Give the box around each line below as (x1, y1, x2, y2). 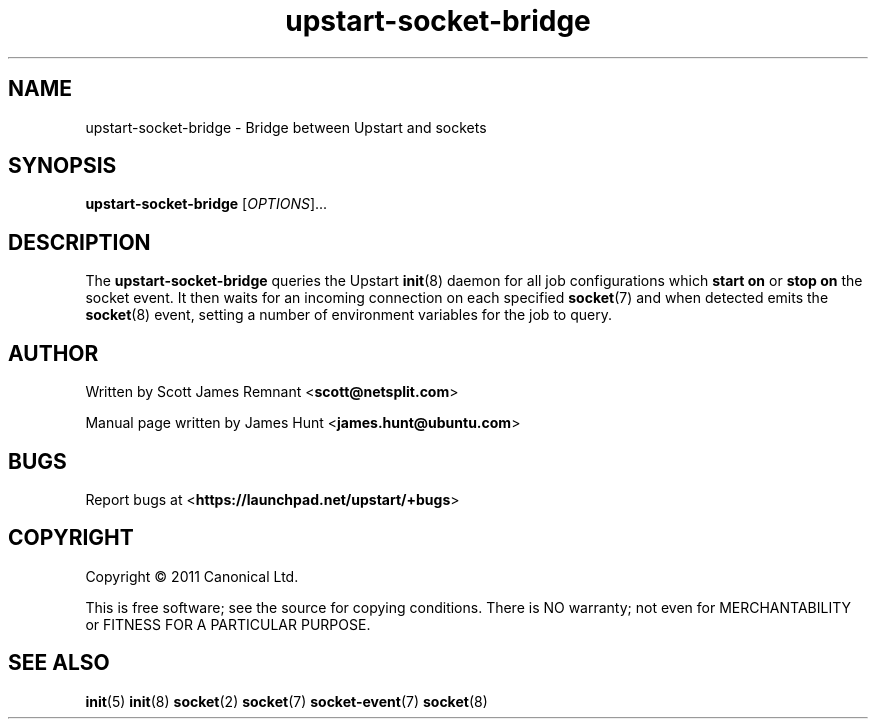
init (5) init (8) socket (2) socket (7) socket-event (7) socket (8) (85, 692, 488, 710)
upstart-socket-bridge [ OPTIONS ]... (85, 195, 328, 213)
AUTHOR (8, 340, 99, 366)
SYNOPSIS (8, 153, 117, 179)
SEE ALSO (8, 650, 110, 676)
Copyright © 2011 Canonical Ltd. (85, 567, 299, 585)
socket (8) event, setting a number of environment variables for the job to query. (85, 306, 612, 324)
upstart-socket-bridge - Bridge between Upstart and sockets (85, 118, 487, 136)
